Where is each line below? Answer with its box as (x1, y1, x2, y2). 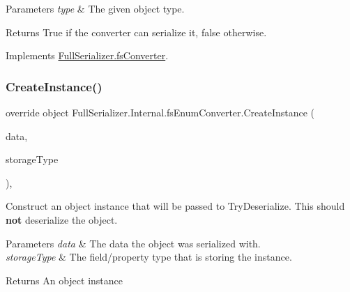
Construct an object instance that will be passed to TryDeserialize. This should (6, 199, 345, 213)
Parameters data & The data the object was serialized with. (6, 236, 261, 250)
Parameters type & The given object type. (6, 1, 185, 15)
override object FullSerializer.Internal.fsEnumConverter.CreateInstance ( (6, 105, 315, 119)
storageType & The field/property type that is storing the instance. (6, 249, 292, 264)
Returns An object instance (6, 272, 123, 287)
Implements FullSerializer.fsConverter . (6, 48, 169, 63)
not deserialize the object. (6, 212, 118, 226)
